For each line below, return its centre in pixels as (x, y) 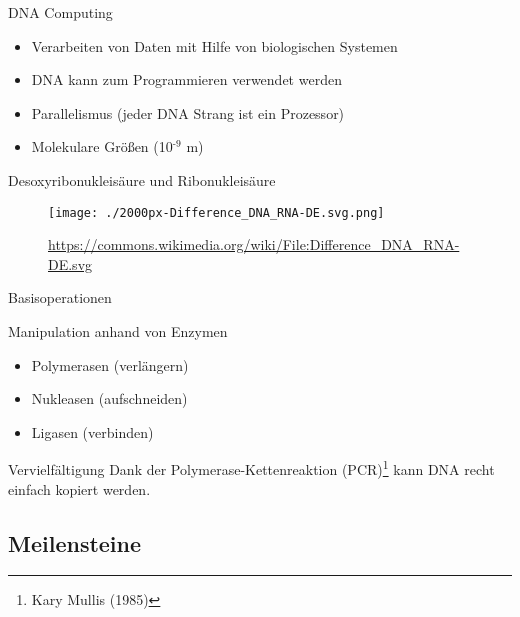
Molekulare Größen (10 (102, 146)
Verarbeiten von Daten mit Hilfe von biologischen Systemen (214, 45)
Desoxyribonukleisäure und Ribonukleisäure (142, 179)
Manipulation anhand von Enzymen (118, 331)
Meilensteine (75, 542)
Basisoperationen (60, 297)
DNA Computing (60, 12)
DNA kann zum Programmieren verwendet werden (186, 79)
